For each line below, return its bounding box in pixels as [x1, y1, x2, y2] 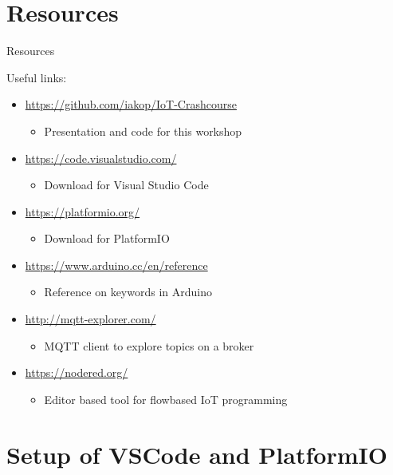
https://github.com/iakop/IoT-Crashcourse [25, 96, 237, 113]
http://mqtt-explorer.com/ [25, 311, 156, 327]
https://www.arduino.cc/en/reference [25, 256, 208, 273]
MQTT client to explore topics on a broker [44, 337, 254, 354]
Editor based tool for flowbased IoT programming [44, 390, 288, 407]
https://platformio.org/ [25, 203, 140, 220]
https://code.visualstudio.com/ [25, 149, 177, 166]
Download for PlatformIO [44, 230, 170, 247]
